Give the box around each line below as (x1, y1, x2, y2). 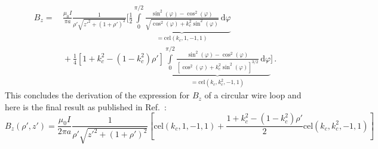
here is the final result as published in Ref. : (5, 100, 167, 113)
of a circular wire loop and (204, 89, 302, 101)
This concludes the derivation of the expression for (5, 89, 190, 101)
